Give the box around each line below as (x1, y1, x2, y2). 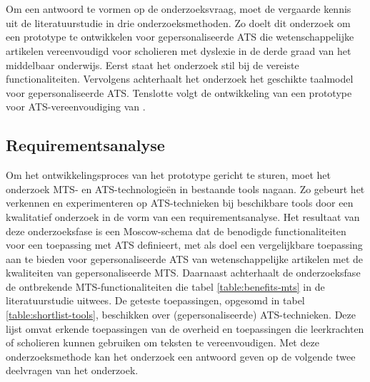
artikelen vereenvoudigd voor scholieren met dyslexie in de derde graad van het (6, 43, 351, 58)
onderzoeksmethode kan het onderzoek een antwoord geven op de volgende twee (6, 349, 356, 363)
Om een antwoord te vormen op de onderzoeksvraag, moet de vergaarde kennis (6, 1, 351, 16)
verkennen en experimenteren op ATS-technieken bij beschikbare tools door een (6, 195, 354, 210)
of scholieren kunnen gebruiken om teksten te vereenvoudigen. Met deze (6, 335, 319, 350)
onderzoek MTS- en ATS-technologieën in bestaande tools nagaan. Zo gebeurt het (6, 181, 365, 196)
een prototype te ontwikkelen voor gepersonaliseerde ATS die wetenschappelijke (6, 29, 354, 44)
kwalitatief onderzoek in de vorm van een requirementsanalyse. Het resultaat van (6, 209, 360, 224)
